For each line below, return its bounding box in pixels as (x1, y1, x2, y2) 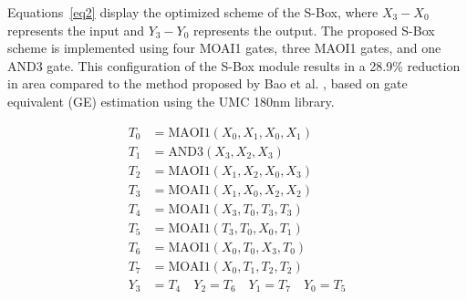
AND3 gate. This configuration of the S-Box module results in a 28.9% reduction (7, 56, 461, 75)
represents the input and (7, 20, 144, 39)
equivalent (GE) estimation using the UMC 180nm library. (7, 91, 335, 110)
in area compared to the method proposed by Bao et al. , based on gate (7, 74, 408, 93)
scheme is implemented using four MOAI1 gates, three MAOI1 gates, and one (7, 38, 441, 57)
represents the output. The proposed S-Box (193, 20, 435, 39)
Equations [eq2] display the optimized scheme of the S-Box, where (7, 3, 379, 21)
